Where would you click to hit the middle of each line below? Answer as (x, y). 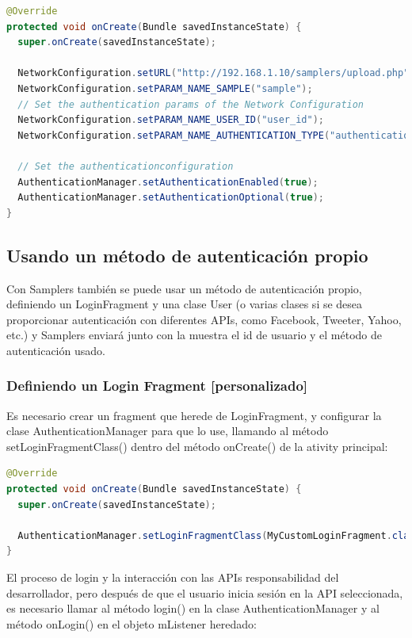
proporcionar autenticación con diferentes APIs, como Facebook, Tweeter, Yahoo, (204, 319)
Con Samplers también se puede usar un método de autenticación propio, (184, 288)
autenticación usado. (56, 350)
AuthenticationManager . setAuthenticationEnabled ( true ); (168, 182)
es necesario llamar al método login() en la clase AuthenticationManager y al (193, 608)
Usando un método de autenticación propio (187, 255)
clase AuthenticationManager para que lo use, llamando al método (168, 431)
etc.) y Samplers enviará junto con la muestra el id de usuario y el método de (195, 335)
